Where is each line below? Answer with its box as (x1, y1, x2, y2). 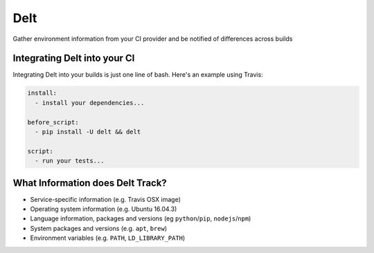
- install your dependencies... (35, 99, 145, 106)
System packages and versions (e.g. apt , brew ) (30, 224, 168, 232)
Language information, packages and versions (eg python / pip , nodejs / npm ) (30, 214, 251, 223)
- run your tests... (35, 157, 105, 165)
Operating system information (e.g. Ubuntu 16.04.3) (30, 205, 177, 214)
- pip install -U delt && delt (35, 128, 141, 135)
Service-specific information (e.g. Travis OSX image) (30, 195, 181, 203)
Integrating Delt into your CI (12, 53, 135, 64)
